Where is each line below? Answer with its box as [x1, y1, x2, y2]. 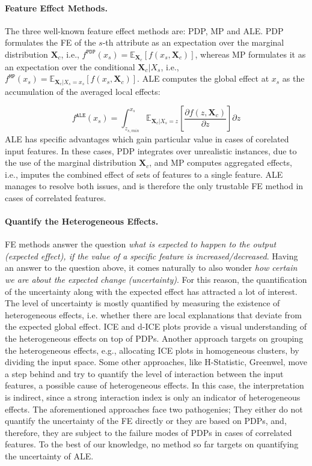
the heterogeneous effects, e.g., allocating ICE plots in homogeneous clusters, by [5, 343, 299, 356]
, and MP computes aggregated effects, [149, 156, 292, 169]
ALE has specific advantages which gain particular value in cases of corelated [5, 132, 289, 145]
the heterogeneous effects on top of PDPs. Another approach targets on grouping [5, 332, 304, 345]
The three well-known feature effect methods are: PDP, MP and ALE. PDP [5, 24, 284, 37]
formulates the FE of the [5, 36, 96, 49]
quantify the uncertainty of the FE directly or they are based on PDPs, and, [5, 414, 287, 427]
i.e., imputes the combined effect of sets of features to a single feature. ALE [5, 168, 283, 180]
